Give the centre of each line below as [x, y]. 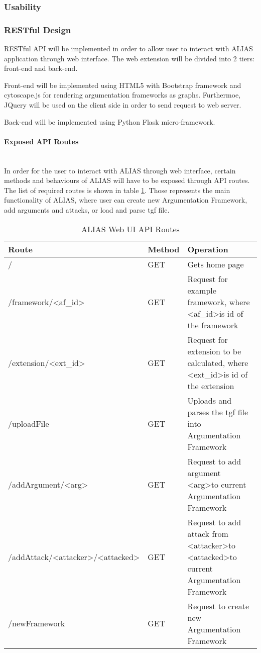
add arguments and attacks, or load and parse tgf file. [87, 209]
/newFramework [37, 623]
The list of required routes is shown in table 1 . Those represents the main [117, 190]
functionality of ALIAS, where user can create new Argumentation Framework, [126, 200]
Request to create [218, 606]
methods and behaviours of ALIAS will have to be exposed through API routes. [127, 180]
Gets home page [216, 264]
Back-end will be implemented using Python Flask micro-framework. [110, 121]
